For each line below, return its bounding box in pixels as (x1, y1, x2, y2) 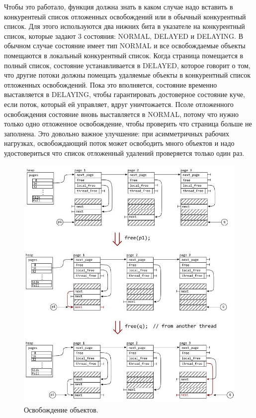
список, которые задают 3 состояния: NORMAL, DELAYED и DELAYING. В (4, 30, 244, 41)
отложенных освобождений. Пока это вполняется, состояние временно (4, 79, 217, 90)
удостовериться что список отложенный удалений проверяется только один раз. (4, 147, 245, 158)
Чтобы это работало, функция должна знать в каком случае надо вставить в (4, 1, 233, 11)
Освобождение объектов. (24, 404, 98, 415)
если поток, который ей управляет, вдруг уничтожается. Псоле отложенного (4, 99, 234, 109)
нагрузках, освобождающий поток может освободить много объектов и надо (4, 138, 235, 148)
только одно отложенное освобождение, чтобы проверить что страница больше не (4, 118, 252, 129)
